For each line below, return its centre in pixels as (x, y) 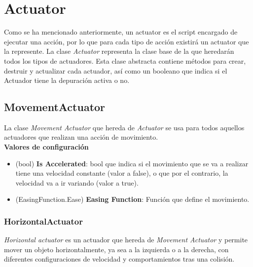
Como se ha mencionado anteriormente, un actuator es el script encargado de (121, 32)
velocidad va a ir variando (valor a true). (77, 182)
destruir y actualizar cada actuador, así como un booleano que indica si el (116, 70)
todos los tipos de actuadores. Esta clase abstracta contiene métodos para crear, (125, 60)
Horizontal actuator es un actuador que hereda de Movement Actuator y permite (126, 240)
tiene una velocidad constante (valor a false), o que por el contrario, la (122, 173)
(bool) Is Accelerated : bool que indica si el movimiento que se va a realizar (132, 163)
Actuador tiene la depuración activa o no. (67, 80)
